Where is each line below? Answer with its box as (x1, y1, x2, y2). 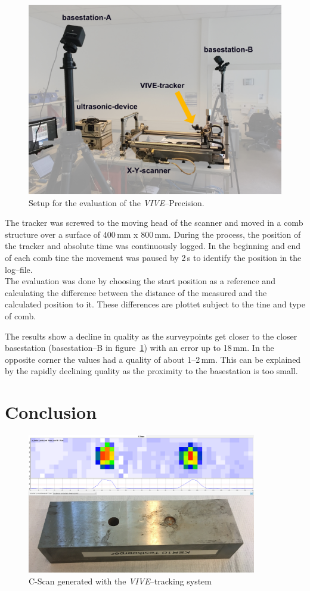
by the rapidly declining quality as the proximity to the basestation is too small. (5, 365, 298, 377)
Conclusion (5, 400, 97, 424)
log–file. (5, 263, 33, 275)
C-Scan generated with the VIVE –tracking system (29, 575, 212, 587)
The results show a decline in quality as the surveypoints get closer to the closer (5, 329, 297, 342)
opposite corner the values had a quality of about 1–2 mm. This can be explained (5, 353, 301, 365)
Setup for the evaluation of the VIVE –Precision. (29, 196, 204, 209)
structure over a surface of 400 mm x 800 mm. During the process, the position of (5, 228, 301, 240)
